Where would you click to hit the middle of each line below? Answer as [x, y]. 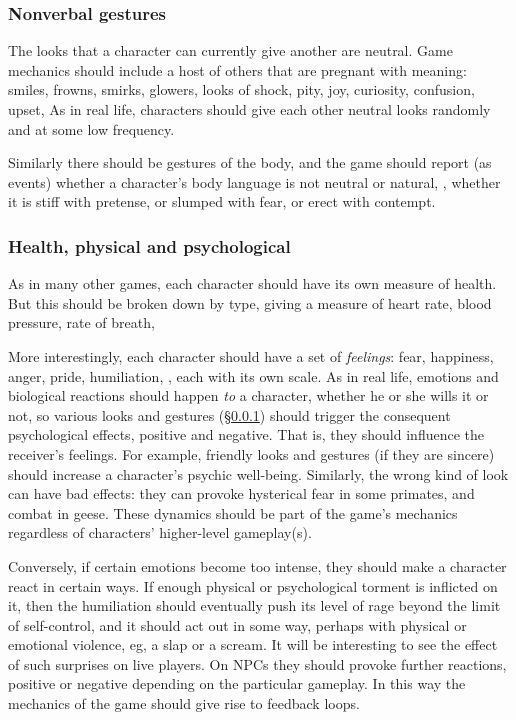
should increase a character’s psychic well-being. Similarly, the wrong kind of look [258, 473]
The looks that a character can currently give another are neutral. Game [230, 50]
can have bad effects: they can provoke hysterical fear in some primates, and [241, 493]
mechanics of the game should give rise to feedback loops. [184, 703]
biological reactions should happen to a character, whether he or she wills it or [248, 395]
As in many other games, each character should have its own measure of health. [252, 283]
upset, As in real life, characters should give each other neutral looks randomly [249, 109]
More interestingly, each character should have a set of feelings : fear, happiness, [251, 355]
